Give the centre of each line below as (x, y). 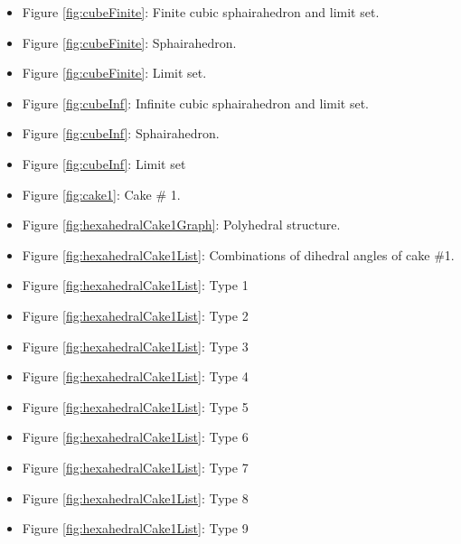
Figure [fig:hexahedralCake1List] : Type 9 (135, 528)
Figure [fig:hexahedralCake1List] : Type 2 (135, 315)
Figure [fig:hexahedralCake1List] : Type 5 (135, 406)
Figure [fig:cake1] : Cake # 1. (101, 194)
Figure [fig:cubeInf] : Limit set (104, 163)
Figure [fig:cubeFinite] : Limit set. (114, 73)
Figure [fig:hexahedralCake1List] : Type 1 (135, 285)
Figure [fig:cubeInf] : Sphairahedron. (121, 133)
